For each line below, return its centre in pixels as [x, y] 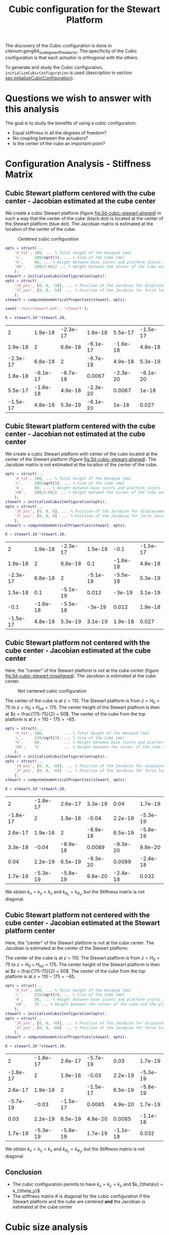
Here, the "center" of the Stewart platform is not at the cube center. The [80, 943]
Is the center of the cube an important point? [59, 143]
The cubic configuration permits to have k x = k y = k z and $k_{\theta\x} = [88, 1185]
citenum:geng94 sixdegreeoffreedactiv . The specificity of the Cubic [71, 51]
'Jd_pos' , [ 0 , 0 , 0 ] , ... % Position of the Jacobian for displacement [91, 511]
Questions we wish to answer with [78, 98]
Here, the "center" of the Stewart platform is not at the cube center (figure [82, 670]
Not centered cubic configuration [52, 691]
